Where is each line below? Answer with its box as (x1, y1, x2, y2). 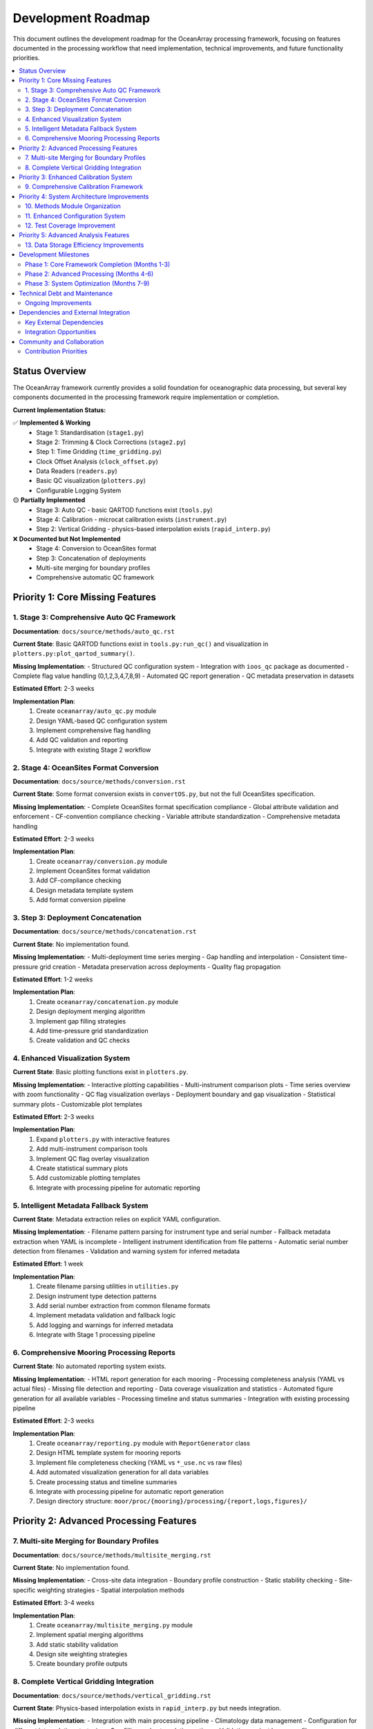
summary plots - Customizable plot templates (12, 1100, 143, 1108)
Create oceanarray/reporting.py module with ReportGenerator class (36, 1439, 250, 1448)
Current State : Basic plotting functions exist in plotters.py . (12, 1068, 189, 1076)
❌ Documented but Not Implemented (12, 535, 121, 543)
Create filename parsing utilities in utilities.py (36, 1282, 179, 1291)
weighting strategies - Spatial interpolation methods (37, 1586, 184, 1594)
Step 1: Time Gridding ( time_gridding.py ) (36, 447, 162, 456)
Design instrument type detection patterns (36, 1292, 157, 1300)
